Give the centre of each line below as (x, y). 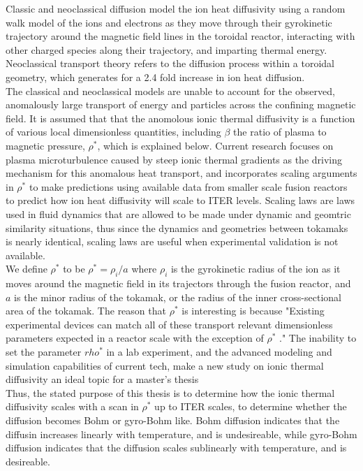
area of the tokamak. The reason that (86, 311)
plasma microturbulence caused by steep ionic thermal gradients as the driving (174, 159)
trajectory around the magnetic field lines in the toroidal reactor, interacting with (180, 36)
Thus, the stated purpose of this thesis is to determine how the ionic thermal (170, 392)
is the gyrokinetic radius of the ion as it (255, 269)
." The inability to (318, 338)
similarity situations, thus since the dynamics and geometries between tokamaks (177, 227)
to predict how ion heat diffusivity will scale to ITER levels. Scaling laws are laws (180, 200)
